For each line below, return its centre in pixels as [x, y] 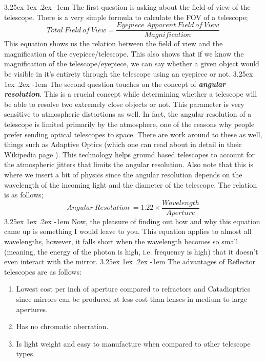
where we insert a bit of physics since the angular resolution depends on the [123, 174]
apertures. [32, 309]
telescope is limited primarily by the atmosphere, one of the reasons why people [129, 124]
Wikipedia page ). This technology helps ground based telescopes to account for [129, 154]
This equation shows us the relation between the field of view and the [114, 43]
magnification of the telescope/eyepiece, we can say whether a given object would [132, 64]
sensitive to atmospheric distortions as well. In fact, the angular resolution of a [128, 114]
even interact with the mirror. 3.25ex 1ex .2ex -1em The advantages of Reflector [130, 261]
